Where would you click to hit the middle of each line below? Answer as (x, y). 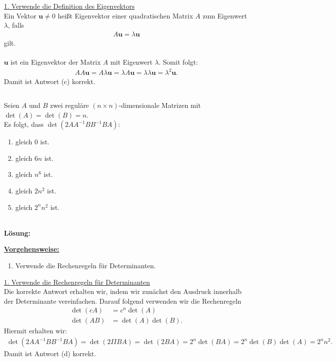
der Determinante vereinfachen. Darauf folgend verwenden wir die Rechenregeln (123, 301)
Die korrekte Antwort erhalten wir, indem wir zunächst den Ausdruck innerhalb (123, 291)
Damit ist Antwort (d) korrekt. (50, 353)
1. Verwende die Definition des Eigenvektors (69, 6)
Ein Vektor (20, 15)
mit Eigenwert (131, 62)
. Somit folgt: (178, 62)
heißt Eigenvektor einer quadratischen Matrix (125, 15)
